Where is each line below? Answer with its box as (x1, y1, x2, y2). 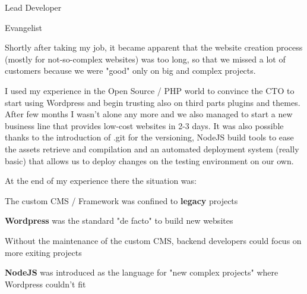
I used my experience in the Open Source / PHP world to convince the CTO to (5, 84, 295, 96)
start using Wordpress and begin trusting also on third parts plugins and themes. (5, 96, 300, 108)
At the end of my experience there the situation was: (5, 174, 197, 187)
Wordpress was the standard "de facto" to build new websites (5, 214, 233, 227)
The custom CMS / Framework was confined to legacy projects (5, 194, 238, 207)
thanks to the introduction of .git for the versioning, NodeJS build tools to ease (5, 131, 294, 143)
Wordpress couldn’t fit (5, 277, 86, 290)
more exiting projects (5, 246, 82, 258)
